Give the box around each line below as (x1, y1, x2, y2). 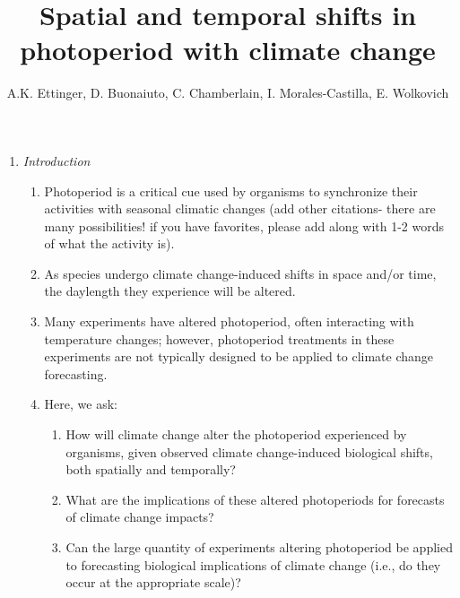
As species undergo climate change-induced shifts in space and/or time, (44, 264, 437, 282)
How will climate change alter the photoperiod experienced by (65, 425, 407, 444)
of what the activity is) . (44, 234, 175, 253)
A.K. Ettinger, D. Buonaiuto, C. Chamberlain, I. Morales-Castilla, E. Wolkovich (6, 83, 449, 102)
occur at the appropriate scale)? (65, 573, 241, 592)
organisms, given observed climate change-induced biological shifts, (65, 442, 433, 461)
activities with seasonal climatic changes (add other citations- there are (44, 199, 436, 218)
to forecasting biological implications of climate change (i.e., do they (65, 555, 441, 574)
